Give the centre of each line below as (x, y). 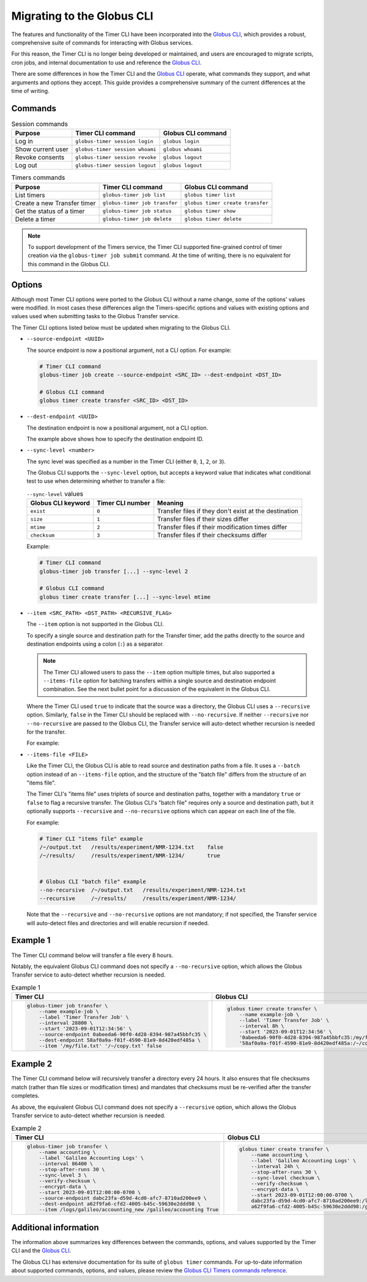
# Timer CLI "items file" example (91, 839)
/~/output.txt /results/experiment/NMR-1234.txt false (132, 847)
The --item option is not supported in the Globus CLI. (95, 624)
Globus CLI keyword (60, 503)
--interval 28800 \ (66, 1023)
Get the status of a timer (50, 211)
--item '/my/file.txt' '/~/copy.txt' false (100, 1046)
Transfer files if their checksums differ (212, 535)
